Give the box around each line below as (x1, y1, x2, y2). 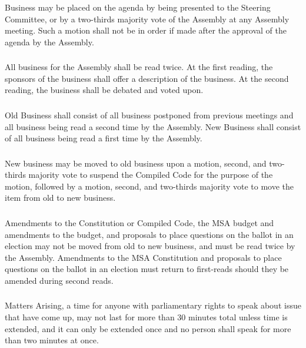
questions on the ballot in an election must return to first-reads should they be (5, 263, 289, 275)
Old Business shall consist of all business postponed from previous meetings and (5, 108, 294, 121)
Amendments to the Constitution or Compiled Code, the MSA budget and (5, 216, 274, 228)
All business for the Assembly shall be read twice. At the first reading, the (5, 61, 273, 73)
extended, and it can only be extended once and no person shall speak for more (5, 322, 291, 334)
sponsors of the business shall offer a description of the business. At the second (5, 72, 289, 84)
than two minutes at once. (5, 334, 99, 346)
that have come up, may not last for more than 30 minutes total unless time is (5, 311, 288, 323)
